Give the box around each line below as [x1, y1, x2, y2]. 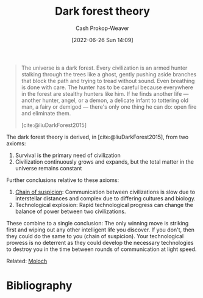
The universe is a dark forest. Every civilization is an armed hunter [21, 64, 188, 71]
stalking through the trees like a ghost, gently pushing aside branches [21, 70, 197, 78]
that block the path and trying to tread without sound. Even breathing [21, 77, 195, 84]
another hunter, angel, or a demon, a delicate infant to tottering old [21, 96, 189, 104]
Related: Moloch [6, 257, 48, 264]
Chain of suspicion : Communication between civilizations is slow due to [15, 188, 196, 195]
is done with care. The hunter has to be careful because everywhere [21, 84, 194, 91]
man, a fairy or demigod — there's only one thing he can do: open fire [21, 103, 197, 111]
